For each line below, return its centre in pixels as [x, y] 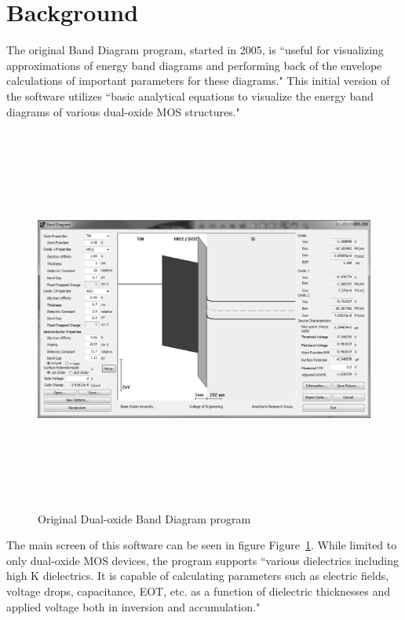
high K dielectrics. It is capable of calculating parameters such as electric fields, [198, 576]
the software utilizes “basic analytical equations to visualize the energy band [190, 95]
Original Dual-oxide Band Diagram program [144, 518]
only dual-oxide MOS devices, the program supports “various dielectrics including [202, 560]
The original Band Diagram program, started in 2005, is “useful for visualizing [195, 50]
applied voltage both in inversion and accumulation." [133, 606]
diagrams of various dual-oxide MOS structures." [123, 111]
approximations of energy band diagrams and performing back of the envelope [194, 65]
